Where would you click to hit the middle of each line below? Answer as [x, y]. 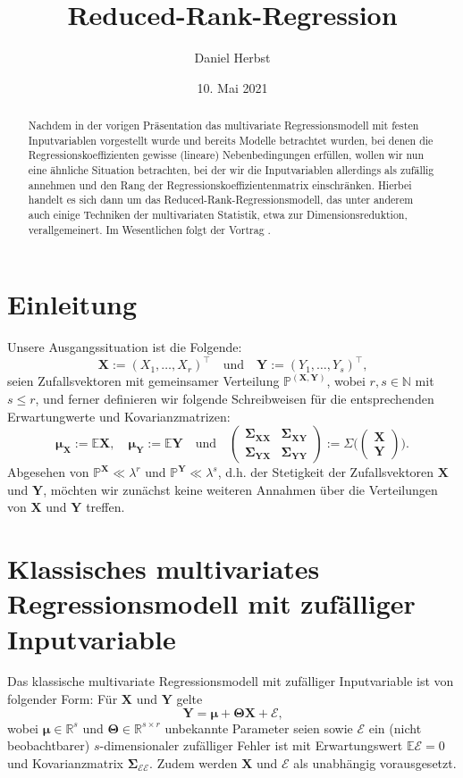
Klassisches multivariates [164, 569]
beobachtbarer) [49, 745]
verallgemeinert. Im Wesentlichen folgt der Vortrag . [149, 229]
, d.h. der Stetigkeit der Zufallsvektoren [326, 472]
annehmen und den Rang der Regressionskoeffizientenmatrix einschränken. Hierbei [220, 184]
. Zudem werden [194, 762]
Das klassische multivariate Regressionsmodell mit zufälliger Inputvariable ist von [231, 681]
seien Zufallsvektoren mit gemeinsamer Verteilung [143, 381]
